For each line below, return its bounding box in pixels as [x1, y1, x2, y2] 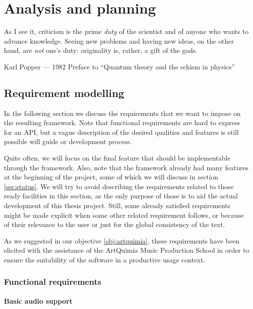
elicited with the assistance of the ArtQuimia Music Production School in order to [4, 245, 249, 255]
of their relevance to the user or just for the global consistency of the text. [4, 219, 225, 229]
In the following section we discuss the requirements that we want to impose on [4, 108, 241, 118]
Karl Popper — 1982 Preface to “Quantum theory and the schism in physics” [4, 61, 235, 71]
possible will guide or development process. [4, 136, 132, 146]
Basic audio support [4, 296, 72, 306]
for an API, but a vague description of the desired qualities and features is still [4, 127, 239, 137]
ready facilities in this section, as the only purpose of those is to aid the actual [4, 191, 238, 201]
